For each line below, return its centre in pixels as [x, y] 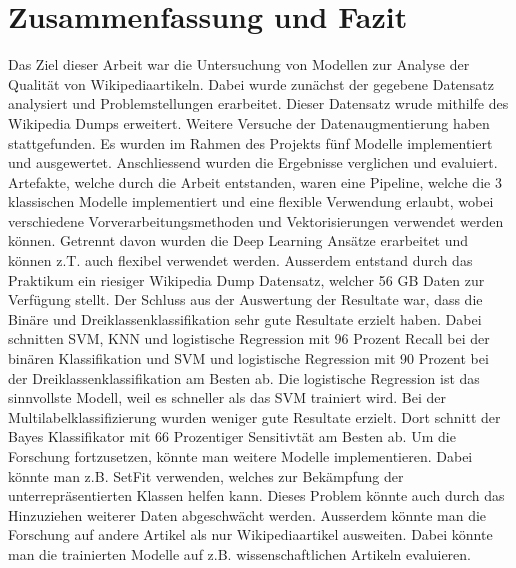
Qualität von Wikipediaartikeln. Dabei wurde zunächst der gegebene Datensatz [251, 83]
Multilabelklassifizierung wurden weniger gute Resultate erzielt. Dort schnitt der [254, 416]
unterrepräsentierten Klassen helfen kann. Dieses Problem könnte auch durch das [256, 495]
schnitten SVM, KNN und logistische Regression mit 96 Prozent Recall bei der [249, 338]
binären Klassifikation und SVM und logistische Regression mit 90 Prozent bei [248, 358]
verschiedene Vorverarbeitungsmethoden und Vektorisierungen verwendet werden [256, 220]
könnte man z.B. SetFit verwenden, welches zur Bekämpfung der [206, 475]
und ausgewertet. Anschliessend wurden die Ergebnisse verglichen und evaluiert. [253, 162]
